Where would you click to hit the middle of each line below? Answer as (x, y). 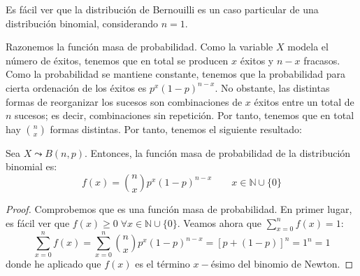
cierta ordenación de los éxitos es (76, 87)
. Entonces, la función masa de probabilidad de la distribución (218, 152)
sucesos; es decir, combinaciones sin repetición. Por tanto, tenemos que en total (185, 115)
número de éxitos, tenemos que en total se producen (117, 60)
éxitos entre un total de (304, 101)
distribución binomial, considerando (82, 23)
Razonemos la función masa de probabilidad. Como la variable (139, 47)
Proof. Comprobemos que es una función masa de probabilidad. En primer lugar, (179, 208)
